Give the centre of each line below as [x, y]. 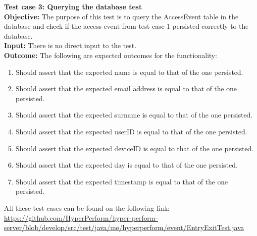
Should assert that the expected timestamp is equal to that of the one [122, 181]
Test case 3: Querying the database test [73, 6]
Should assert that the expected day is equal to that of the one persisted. [127, 165]
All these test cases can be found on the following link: [87, 207]
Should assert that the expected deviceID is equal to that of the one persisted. [134, 148]
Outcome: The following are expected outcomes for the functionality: [111, 55]
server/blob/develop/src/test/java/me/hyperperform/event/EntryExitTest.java [124, 227]
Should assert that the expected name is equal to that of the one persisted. [129, 72]
